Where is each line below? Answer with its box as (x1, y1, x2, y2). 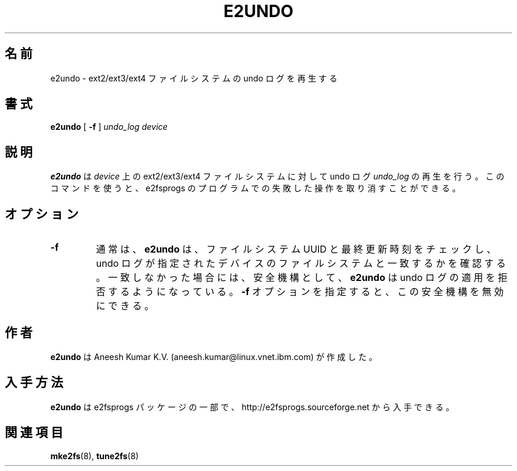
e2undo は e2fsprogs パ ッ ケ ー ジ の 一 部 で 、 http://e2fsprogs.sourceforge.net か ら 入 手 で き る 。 (50, 401, 454, 412)
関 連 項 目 (5, 425, 63, 440)
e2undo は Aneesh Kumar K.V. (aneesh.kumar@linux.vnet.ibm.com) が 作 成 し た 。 (50, 351, 378, 362)
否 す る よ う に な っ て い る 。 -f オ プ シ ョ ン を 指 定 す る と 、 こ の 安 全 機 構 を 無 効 (96, 286, 504, 298)
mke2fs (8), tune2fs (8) (50, 450, 139, 461)
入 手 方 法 (5, 375, 63, 390)
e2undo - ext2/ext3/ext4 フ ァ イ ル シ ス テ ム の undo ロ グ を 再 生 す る (50, 73, 338, 83)
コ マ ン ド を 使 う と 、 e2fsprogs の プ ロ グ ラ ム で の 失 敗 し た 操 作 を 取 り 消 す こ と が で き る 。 (50, 183, 461, 194)
